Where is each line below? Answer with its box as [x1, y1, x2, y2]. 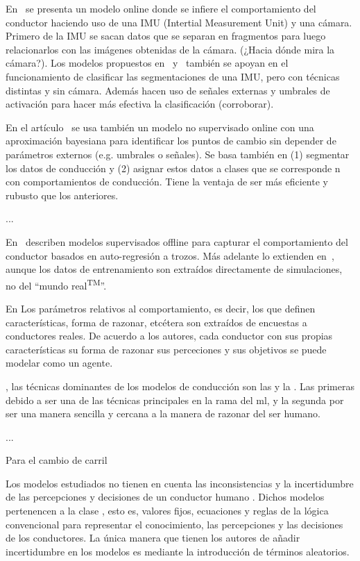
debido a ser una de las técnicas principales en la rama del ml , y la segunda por [6, 392, 344, 407]
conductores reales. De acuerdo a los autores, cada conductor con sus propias [6, 328, 333, 343]
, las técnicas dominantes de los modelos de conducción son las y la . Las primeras [6, 378, 354, 393]
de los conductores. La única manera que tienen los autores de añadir [6, 530, 300, 545]
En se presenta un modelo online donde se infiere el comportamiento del [6, 1, 316, 15]
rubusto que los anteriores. [6, 187, 119, 202]
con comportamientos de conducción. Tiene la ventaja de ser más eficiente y [6, 174, 328, 189]
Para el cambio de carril [6, 453, 108, 467]
